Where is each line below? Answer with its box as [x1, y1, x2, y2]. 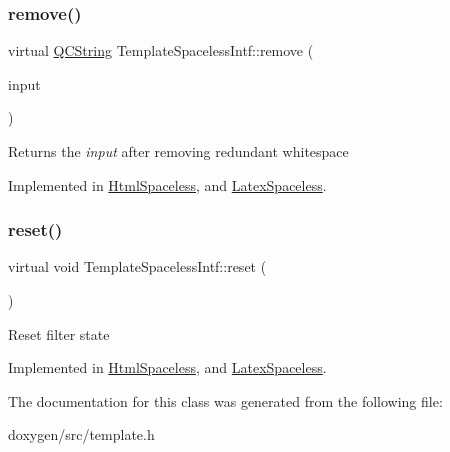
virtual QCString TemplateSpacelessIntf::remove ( [8, 40, 314, 61]
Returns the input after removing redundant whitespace [8, 141, 349, 161]
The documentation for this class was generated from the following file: [8, 390, 443, 411]
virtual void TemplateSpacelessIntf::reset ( [8, 256, 267, 277]
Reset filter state [8, 323, 110, 344]
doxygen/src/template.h [8, 424, 155, 445]
